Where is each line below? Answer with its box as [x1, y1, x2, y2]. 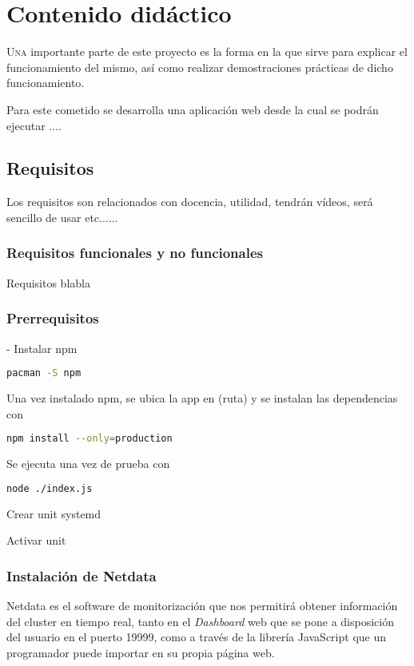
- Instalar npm [6, 339, 78, 356]
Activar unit [6, 532, 66, 549]
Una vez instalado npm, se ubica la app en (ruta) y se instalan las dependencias [6, 389, 398, 406]
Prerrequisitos [6, 308, 99, 328]
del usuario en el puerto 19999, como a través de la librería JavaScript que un [6, 628, 387, 645]
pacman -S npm [6, 367, 82, 379]
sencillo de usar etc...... [6, 208, 118, 225]
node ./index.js [6, 482, 93, 494]
